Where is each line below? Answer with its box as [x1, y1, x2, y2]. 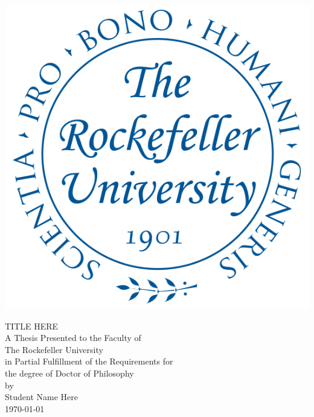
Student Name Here [5, 390, 78, 403]
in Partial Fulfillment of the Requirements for [5, 355, 173, 368]
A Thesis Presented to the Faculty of [5, 331, 141, 344]
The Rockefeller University [5, 343, 103, 355]
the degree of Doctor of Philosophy [5, 366, 134, 379]
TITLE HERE [5, 319, 59, 332]
